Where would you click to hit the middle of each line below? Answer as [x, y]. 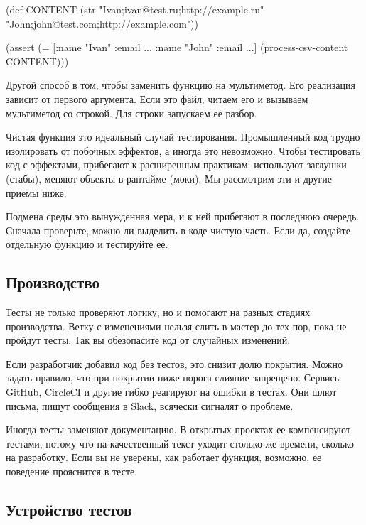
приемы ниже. [36, 192]
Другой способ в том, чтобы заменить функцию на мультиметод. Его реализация [181, 85]
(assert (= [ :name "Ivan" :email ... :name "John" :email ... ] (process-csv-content [177, 47]
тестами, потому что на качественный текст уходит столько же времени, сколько [180, 443]
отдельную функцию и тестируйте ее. [87, 244]
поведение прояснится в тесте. [72, 471]
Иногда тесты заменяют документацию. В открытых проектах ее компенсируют [178, 429]
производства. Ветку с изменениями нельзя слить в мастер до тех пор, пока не [176, 326]
